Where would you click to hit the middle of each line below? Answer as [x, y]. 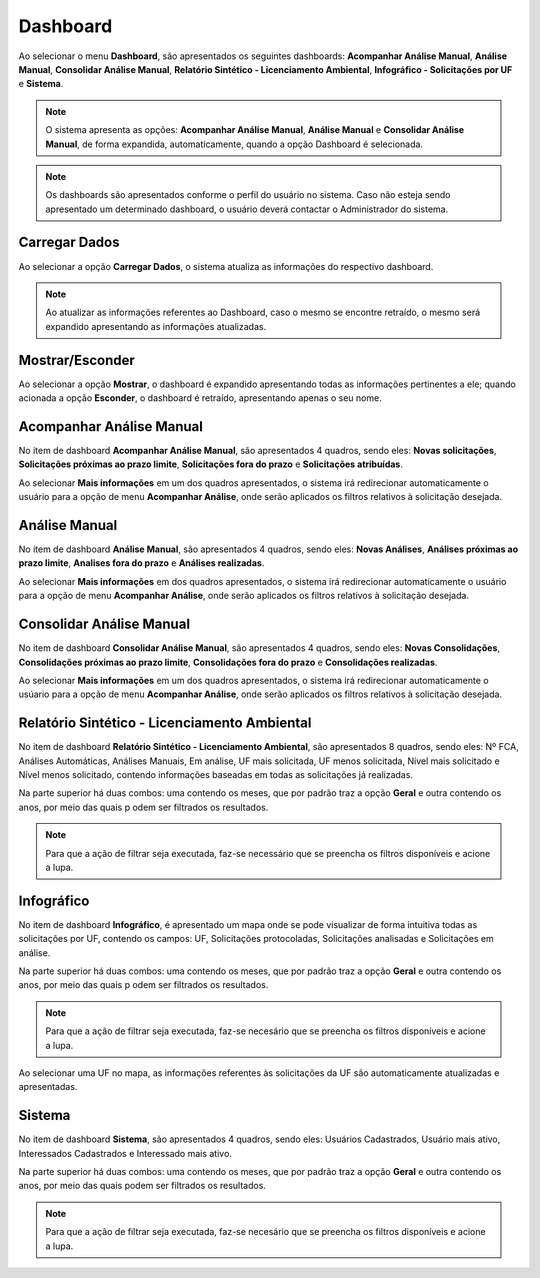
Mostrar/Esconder [76, 360]
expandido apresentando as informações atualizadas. [156, 326]
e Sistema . [41, 84]
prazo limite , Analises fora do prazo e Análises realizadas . [141, 563]
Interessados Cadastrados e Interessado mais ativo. [125, 1153]
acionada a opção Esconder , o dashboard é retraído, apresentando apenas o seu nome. [200, 398]
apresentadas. [48, 1087]
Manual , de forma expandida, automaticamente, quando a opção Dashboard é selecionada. [234, 144]
